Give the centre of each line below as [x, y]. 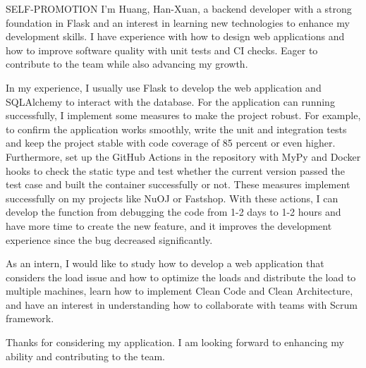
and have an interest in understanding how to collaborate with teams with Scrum [182, 304]
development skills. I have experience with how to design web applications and [175, 36]
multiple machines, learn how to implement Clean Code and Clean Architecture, [179, 291]
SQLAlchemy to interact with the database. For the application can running [170, 101]
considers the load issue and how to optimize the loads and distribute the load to [181, 277]
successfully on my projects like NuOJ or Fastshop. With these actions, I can [172, 198]
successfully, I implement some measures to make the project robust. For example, [183, 115]
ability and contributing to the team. [86, 356]
